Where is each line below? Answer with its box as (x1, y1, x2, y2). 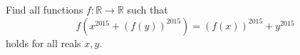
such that (127, 2, 168, 16)
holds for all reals (6, 35, 81, 50)
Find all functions (6, 2, 83, 16)
